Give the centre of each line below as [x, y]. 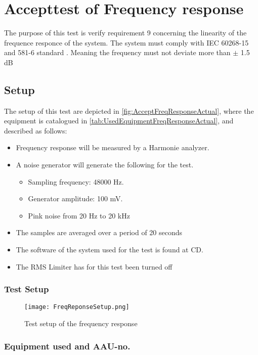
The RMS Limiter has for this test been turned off [94, 266]
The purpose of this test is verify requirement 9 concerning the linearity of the [125, 33]
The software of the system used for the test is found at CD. [110, 250]
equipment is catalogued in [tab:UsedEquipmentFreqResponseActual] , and [119, 121]
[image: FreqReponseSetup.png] [77, 307]
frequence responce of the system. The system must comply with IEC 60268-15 [126, 42]
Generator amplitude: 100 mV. [75, 198]
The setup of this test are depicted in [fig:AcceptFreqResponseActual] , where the [129, 110]
